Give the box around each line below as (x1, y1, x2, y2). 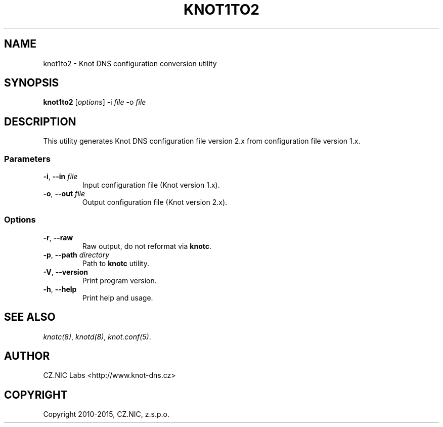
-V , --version (43, 267, 88, 276)
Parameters (4, 153, 51, 164)
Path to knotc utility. (82, 259, 149, 268)
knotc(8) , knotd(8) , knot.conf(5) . (43, 332, 151, 341)
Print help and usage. (82, 293, 153, 302)
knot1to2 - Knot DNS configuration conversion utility (43, 59, 217, 68)
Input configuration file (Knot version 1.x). (82, 181, 220, 190)
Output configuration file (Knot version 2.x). (82, 198, 228, 207)
